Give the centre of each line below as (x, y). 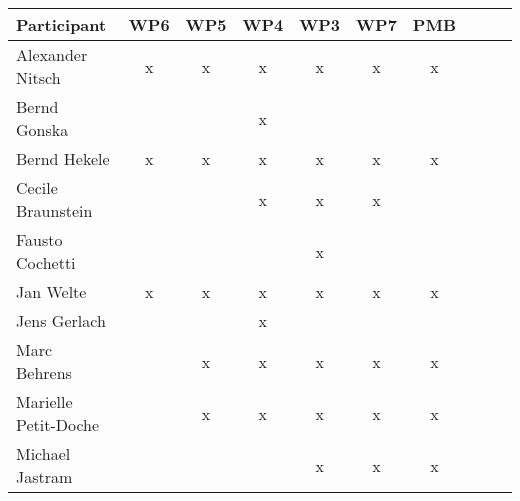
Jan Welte (51, 291)
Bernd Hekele (63, 158)
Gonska (42, 129)
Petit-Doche (58, 424)
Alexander (52, 54)
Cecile (37, 187)
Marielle (44, 401)
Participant (61, 24)
